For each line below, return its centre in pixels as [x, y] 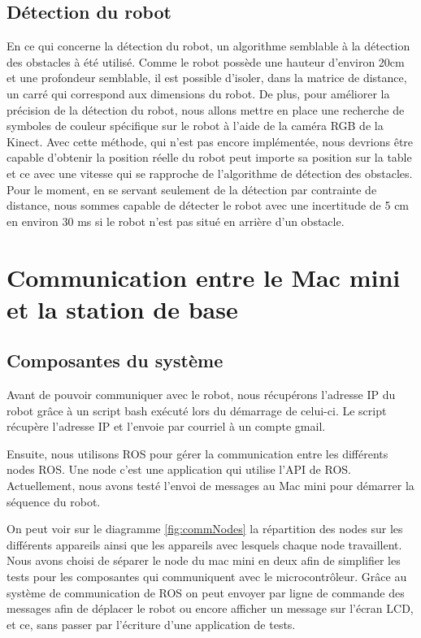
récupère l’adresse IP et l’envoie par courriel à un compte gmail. [166, 426]
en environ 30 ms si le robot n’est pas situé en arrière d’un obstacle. [176, 221]
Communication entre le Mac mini [204, 277]
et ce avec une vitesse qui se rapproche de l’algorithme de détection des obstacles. [210, 173]
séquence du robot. [54, 501]
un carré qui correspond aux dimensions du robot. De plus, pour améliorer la [198, 93]
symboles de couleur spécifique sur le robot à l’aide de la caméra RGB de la [195, 126]
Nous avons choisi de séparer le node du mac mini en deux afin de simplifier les [204, 560]
